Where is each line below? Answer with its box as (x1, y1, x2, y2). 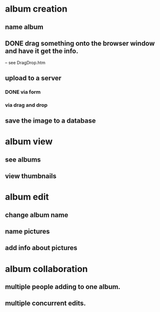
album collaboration (5, 263, 88, 275)
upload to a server (5, 74, 62, 82)
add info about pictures (5, 244, 78, 252)
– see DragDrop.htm (5, 60, 45, 66)
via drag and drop (5, 101, 48, 108)
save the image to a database (5, 117, 96, 125)
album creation (5, 3, 67, 15)
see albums (5, 155, 41, 164)
